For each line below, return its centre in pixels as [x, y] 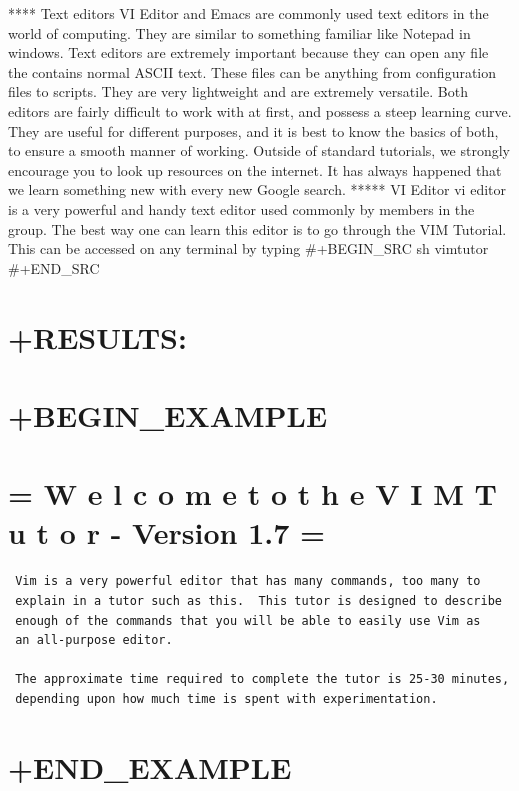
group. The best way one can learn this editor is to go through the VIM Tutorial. [257, 228]
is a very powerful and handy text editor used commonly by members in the [241, 208]
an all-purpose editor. [94, 640]
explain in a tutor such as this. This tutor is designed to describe [258, 600]
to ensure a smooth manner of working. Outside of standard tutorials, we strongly [259, 150]
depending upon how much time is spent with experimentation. [226, 698]
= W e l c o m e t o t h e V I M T [252, 493]
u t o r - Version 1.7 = [167, 532]
